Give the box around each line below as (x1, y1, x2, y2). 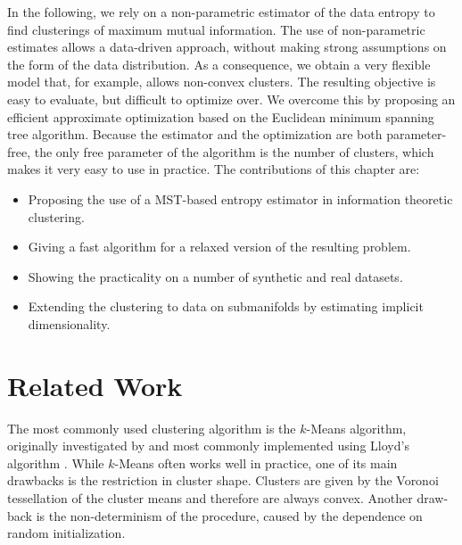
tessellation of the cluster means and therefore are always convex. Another (7, 489, 413, 507)
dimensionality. (28, 314, 111, 333)
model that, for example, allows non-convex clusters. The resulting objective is (7, 72, 436, 91)
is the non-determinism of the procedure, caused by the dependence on (36, 506, 423, 524)
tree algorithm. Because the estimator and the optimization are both (7, 125, 383, 144)
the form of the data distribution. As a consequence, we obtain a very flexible (7, 54, 431, 73)
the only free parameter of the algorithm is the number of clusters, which (34, 142, 434, 161)
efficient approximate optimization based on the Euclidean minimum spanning (7, 107, 434, 126)
